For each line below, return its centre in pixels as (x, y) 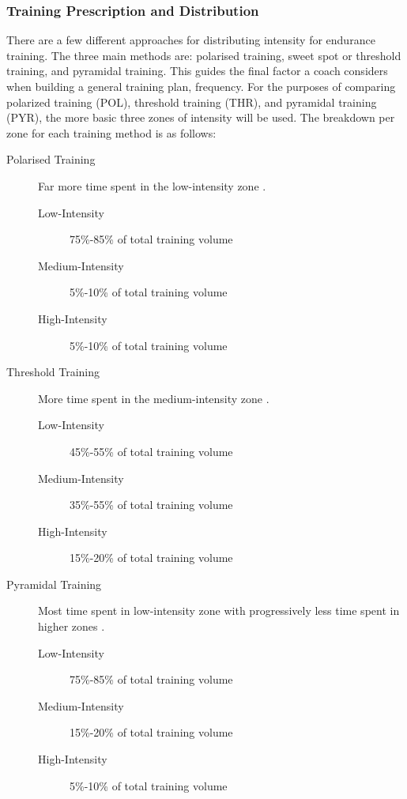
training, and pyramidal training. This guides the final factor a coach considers (197, 71)
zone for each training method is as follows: (111, 132)
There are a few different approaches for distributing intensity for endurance (191, 40)
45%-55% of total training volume (151, 451)
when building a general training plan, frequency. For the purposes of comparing (201, 86)
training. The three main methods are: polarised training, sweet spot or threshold (204, 55)
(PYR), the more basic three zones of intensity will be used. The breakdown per (201, 117)
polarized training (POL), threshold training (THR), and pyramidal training (192, 102)
